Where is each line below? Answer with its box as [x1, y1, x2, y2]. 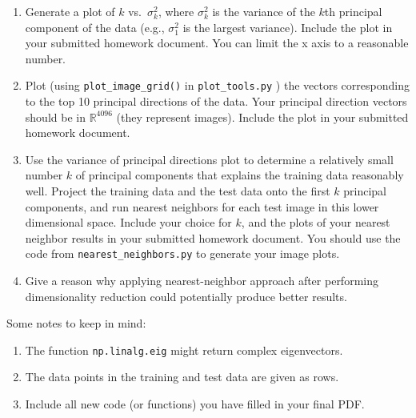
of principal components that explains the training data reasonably [75, 167, 404, 183]
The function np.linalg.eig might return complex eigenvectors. [25, 341, 343, 358]
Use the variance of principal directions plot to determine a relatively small [25, 151, 394, 167]
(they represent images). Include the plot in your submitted [116, 108, 409, 125]
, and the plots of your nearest [241, 214, 390, 231]
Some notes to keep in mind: [6, 315, 146, 332]
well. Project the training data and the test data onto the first [25, 183, 330, 199]
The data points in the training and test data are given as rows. [25, 368, 339, 385]
